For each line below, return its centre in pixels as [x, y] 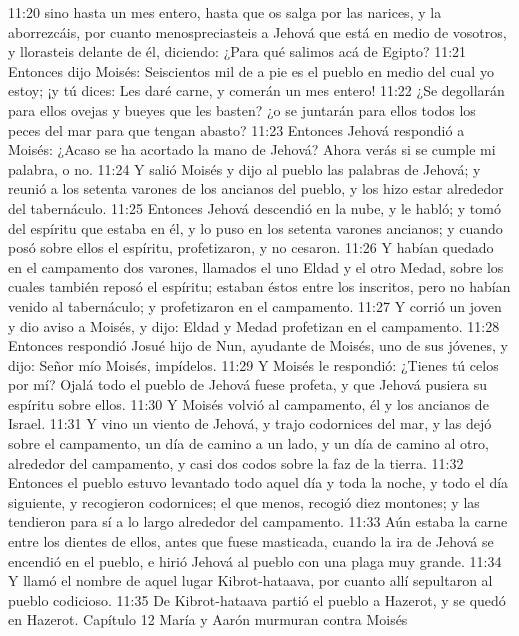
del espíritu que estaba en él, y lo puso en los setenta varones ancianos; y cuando [255, 227]
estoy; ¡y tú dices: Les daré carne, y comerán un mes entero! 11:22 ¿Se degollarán [256, 90]
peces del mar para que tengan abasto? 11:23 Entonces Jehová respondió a [236, 129]
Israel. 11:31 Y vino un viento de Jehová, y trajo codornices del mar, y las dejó [250, 423]
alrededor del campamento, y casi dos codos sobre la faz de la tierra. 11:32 [236, 462]
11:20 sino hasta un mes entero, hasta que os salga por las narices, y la [225, 12]
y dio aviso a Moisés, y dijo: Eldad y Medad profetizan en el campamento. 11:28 [254, 325]
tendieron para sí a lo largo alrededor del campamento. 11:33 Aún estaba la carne [258, 521]
